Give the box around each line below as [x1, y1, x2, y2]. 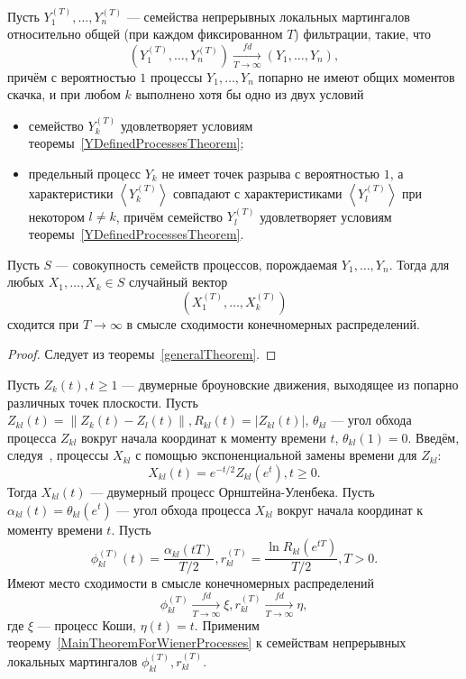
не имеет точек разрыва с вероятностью [161, 163, 380, 182]
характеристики [28, 183, 114, 202]
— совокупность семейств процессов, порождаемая [55, 254, 338, 273]
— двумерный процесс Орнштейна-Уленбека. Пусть [90, 482, 375, 500]
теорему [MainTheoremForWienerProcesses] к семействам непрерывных [7, 633, 407, 652]
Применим [202, 615, 260, 634]
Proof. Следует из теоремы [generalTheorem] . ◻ [7, 344, 277, 363]
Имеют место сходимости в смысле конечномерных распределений [7, 573, 375, 592]
